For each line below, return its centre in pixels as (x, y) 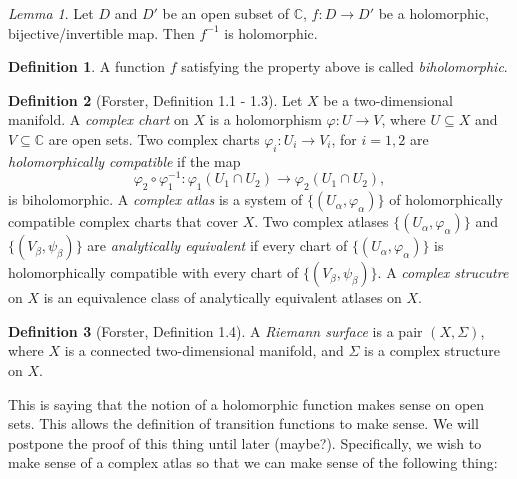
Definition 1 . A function (87, 66)
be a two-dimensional (388, 99)
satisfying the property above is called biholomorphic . (344, 66)
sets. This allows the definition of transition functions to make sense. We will (243, 423)
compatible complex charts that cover (123, 221)
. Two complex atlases (321, 221)
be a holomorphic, (433, 13)
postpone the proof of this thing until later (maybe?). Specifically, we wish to (245, 442)
